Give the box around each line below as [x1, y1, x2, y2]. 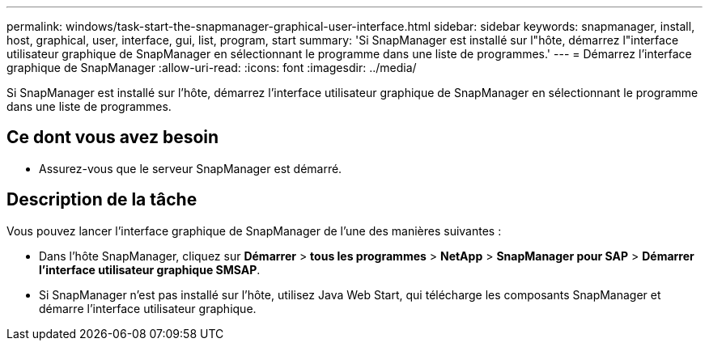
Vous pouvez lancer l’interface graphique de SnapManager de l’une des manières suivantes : [6, 223, 502, 238]
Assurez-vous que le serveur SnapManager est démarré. [39, 161, 342, 176]
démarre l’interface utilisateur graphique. [39, 301, 257, 315]
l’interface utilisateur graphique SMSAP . [39, 262, 261, 277]
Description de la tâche [6, 189, 197, 210]
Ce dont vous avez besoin [6, 127, 219, 148]
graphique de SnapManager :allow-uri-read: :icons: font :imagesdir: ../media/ [6, 61, 417, 74]
